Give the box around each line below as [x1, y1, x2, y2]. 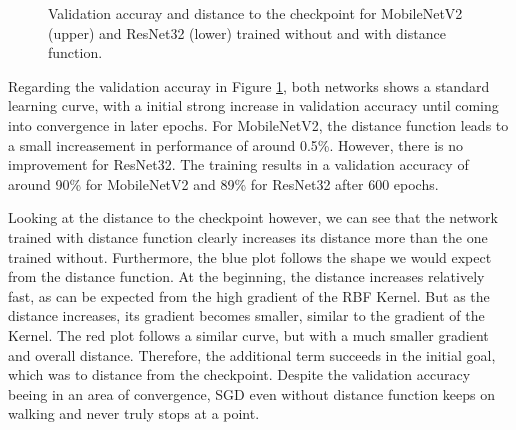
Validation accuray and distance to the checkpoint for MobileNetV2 [48, 3, 463, 23]
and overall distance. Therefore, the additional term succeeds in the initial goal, [8, 344, 496, 365]
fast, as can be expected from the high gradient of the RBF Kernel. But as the [8, 285, 490, 306]
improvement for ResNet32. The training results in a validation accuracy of [8, 154, 469, 175]
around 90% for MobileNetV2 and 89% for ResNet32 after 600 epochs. [8, 173, 439, 194]
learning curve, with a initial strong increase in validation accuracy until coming [8, 95, 499, 116]
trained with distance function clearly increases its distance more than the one [8, 226, 488, 247]
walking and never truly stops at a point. [8, 403, 260, 424]
